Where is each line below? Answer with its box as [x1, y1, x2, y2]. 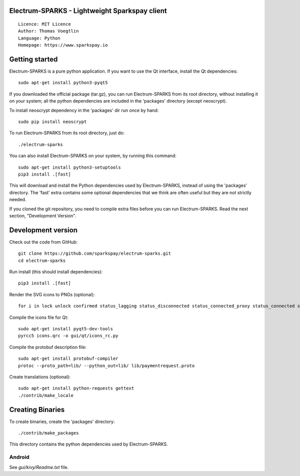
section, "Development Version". [9, 213, 76, 219]
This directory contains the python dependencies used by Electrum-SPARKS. [9, 441, 168, 447]
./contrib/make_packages [18, 430, 79, 436]
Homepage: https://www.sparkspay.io [18, 43, 108, 48]
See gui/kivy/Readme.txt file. [9, 464, 69, 470]
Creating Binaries [9, 405, 65, 414]
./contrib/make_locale [18, 392, 74, 398]
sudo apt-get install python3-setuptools [18, 164, 121, 170]
